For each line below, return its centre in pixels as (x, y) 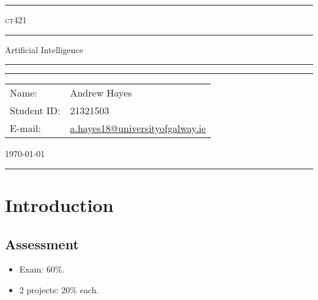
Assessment (42, 243)
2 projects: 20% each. (59, 289)
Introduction (59, 204)
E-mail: (25, 128)
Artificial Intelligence (44, 49)
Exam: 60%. (42, 269)
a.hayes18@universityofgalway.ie (138, 128)
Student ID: (35, 111)
